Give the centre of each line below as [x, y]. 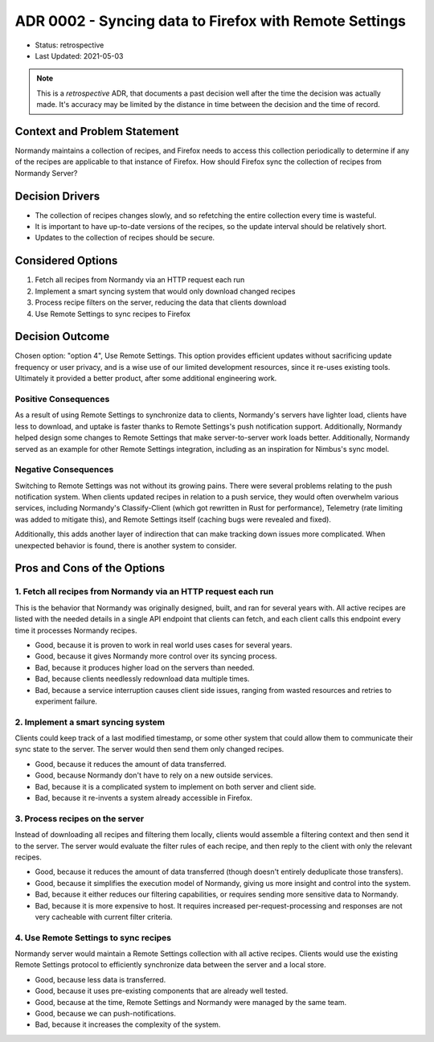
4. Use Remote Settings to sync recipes [93, 937]
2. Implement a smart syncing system [90, 722]
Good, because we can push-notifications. [106, 1013]
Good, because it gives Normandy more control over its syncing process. [156, 656]
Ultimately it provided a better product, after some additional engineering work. [146, 379]
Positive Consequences [62, 400]
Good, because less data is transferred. [100, 979]
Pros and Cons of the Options [90, 568]
